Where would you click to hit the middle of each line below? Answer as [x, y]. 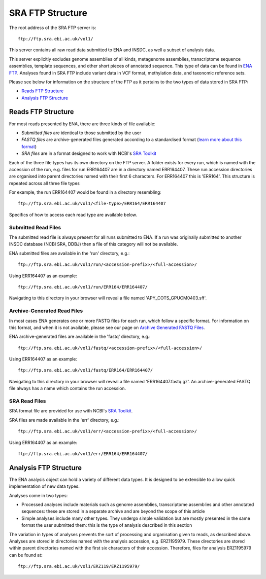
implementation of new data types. [44, 486]
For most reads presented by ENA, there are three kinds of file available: [82, 124]
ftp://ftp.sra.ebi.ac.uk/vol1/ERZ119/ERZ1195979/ [79, 566]
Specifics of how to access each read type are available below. [73, 215]
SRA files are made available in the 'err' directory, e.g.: [65, 420]
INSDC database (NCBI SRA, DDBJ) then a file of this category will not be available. [94, 244]
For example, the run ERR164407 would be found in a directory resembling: [85, 192]
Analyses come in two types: [38, 495]
